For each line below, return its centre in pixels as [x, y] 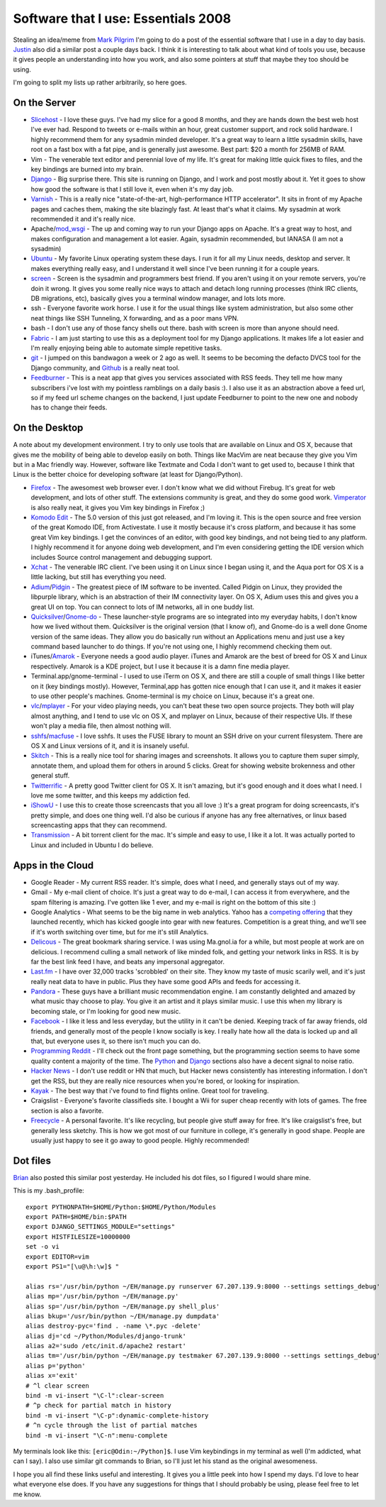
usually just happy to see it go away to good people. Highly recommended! [140, 1140]
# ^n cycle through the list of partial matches [112, 1425]
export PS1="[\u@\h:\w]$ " [73, 1266]
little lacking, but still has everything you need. [98, 577]
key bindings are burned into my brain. [87, 169]
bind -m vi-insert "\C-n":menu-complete [97, 1435]
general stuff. [50, 775]
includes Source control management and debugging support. [121, 557]
